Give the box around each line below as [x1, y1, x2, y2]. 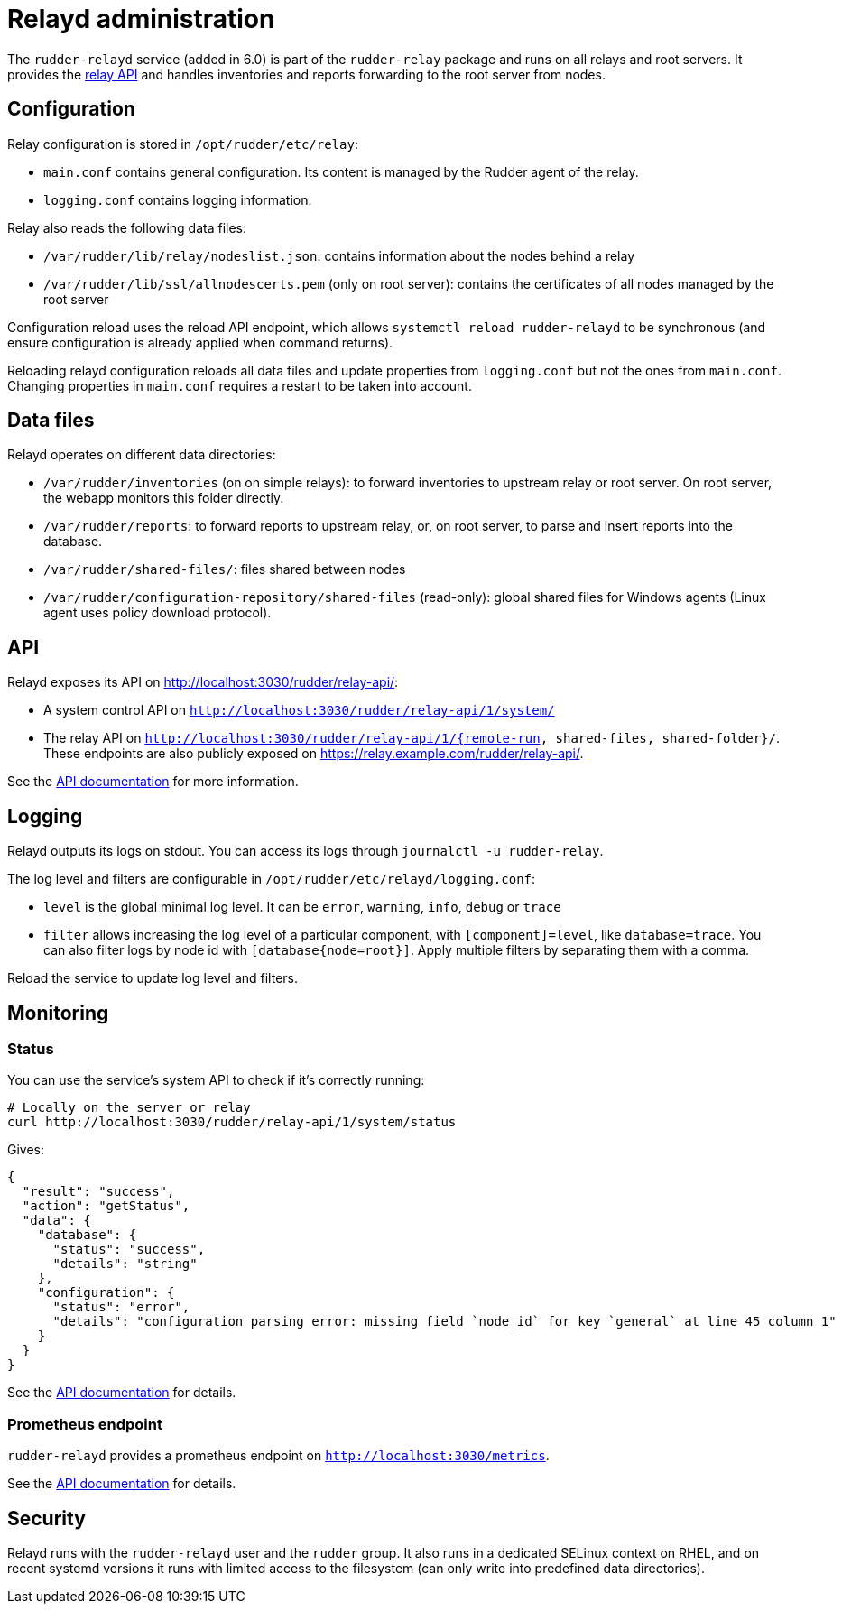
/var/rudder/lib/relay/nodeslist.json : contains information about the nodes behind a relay [43, 247, 634, 264]
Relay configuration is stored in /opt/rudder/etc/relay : [7, 135, 358, 152]
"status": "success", [52, 1242, 206, 1257]
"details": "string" [52, 1256, 198, 1272]
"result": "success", [22, 1184, 175, 1199]
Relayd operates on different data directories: [7, 447, 276, 463]
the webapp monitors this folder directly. [43, 490, 284, 506]
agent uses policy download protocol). [43, 605, 272, 621]
